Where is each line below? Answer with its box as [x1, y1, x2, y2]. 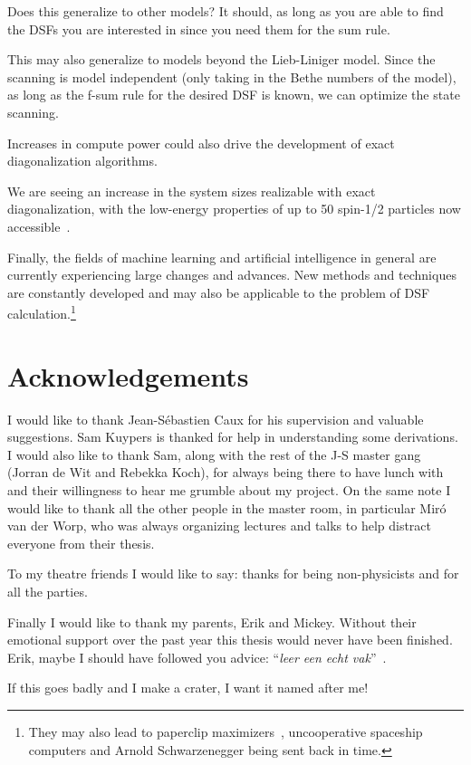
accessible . [7, 216, 71, 235]
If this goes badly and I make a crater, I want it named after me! [7, 678, 369, 697]
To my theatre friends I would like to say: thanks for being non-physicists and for [7, 564, 459, 583]
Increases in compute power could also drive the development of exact [7, 133, 395, 152]
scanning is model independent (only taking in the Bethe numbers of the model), [7, 67, 457, 86]
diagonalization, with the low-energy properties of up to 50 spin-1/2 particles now [7, 199, 461, 218]
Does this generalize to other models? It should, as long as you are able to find [7, 2, 444, 20]
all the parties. [7, 582, 88, 601]
